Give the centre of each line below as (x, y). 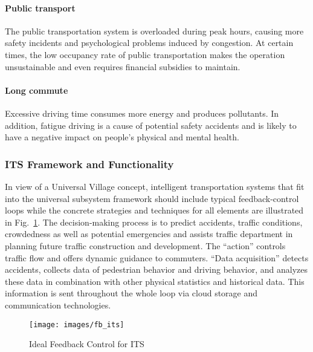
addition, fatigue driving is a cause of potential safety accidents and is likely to (151, 125)
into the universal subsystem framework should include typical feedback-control (152, 198)
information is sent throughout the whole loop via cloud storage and (131, 293)
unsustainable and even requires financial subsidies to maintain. (123, 66)
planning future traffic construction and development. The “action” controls (145, 245)
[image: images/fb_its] (77, 324)
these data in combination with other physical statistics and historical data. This (155, 281)
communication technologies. (58, 305)
